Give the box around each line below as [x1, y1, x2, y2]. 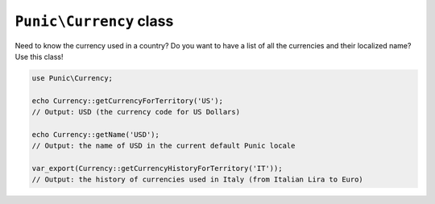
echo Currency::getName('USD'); [31, 130, 160, 139]
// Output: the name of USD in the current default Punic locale [31, 141, 296, 151]
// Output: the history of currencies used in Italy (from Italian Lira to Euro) [31, 175, 364, 185]
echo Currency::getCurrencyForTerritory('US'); [31, 96, 223, 105]
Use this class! [14, 52, 64, 61]
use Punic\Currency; [31, 73, 113, 82]
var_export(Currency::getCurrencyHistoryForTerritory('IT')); [31, 164, 283, 173]
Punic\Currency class [14, 12, 174, 30]
